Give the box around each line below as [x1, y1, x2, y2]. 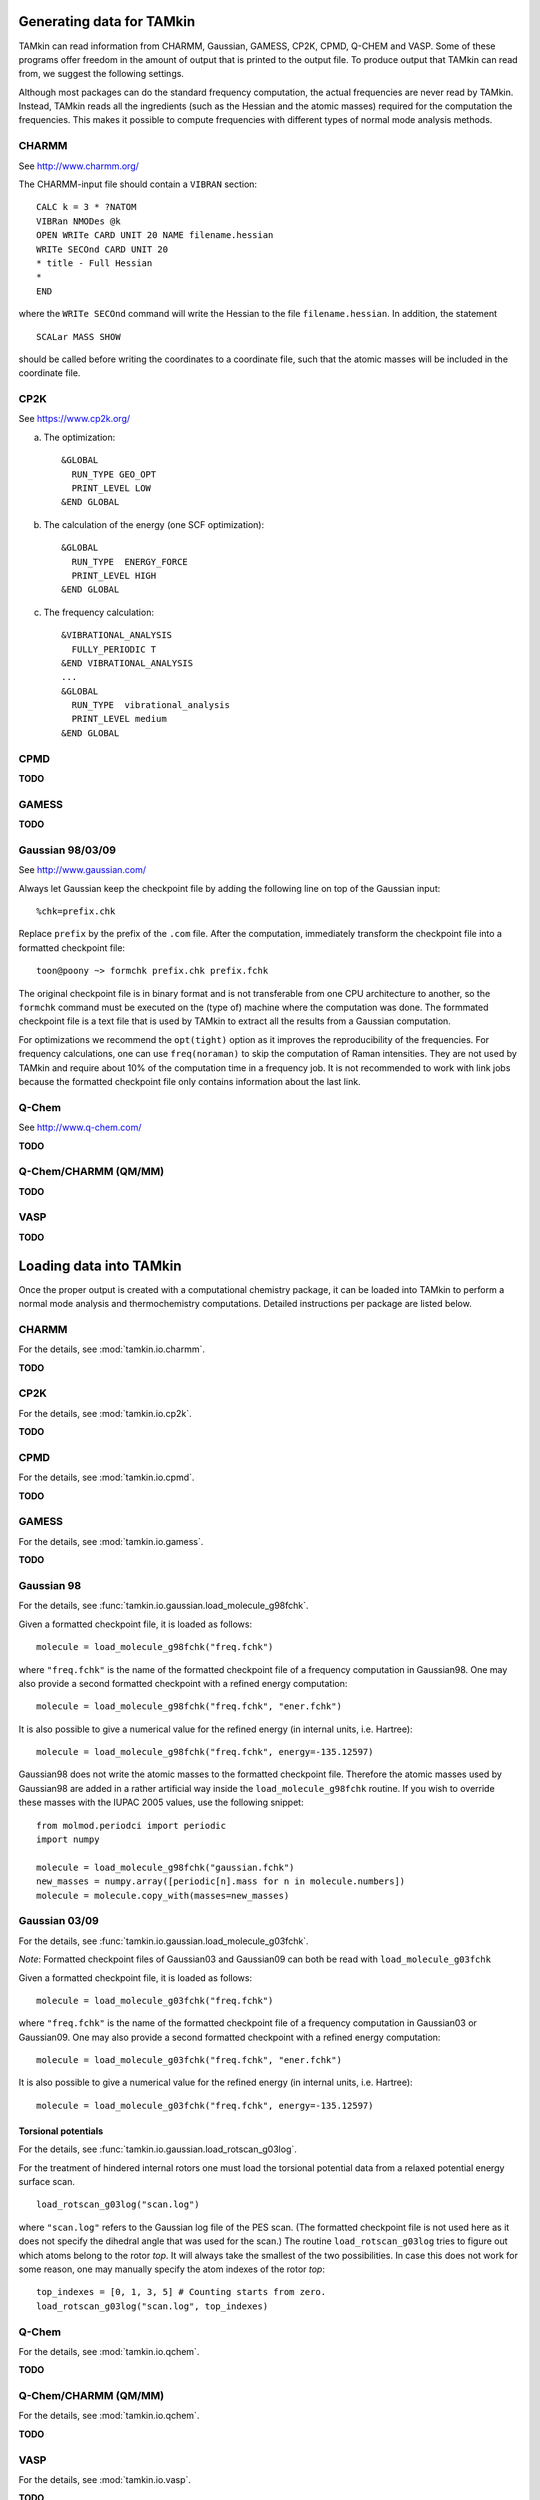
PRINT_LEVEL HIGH [71, 570, 157, 581]
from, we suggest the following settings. [18, 68, 185, 80]
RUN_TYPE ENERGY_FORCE [71, 556, 189, 567]
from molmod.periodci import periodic [36, 1820, 227, 1831]
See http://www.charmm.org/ [18, 160, 140, 172]
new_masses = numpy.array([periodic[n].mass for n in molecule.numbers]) [36, 1876, 406, 1887]
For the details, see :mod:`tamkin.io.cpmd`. [18, 1471, 195, 1484]
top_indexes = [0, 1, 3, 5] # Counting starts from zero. [36, 2286, 327, 2298]
